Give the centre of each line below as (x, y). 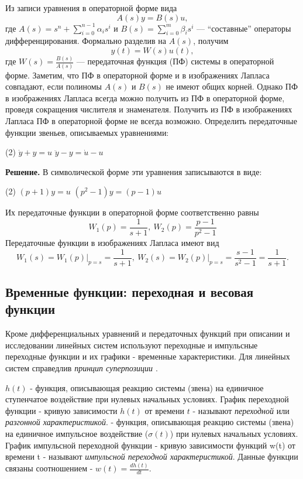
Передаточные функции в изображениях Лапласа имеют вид (112, 243)
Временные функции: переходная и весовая (130, 292)
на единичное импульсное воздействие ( (77, 434)
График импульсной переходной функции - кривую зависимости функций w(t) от (150, 445)
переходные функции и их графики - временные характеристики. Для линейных (148, 356)
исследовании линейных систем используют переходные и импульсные (132, 345)
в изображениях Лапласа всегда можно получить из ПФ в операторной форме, (145, 97)
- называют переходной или (241, 410)
